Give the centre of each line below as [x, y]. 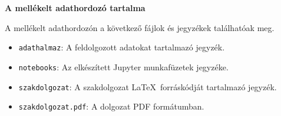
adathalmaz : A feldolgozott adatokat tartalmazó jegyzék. [122, 47]
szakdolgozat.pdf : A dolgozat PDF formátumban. [111, 106]
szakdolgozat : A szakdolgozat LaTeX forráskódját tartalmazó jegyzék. [148, 86]
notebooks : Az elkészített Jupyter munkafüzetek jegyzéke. [123, 66]
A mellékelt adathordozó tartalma [75, 8]
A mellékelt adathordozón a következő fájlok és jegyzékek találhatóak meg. [140, 27]
